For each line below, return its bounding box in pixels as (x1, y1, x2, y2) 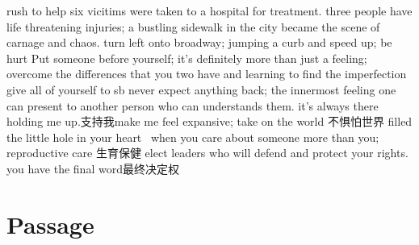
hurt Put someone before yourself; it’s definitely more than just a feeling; (6, 49, 367, 66)
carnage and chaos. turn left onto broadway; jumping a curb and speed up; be (6, 34, 392, 51)
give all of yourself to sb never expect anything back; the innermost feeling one (6, 81, 396, 98)
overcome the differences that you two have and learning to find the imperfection (6, 65, 407, 82)
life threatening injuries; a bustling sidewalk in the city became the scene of (6, 18, 380, 35)
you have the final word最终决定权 (6, 160, 179, 176)
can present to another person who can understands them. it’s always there (6, 97, 379, 114)
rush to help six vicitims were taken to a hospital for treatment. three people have (6, 2, 413, 19)
